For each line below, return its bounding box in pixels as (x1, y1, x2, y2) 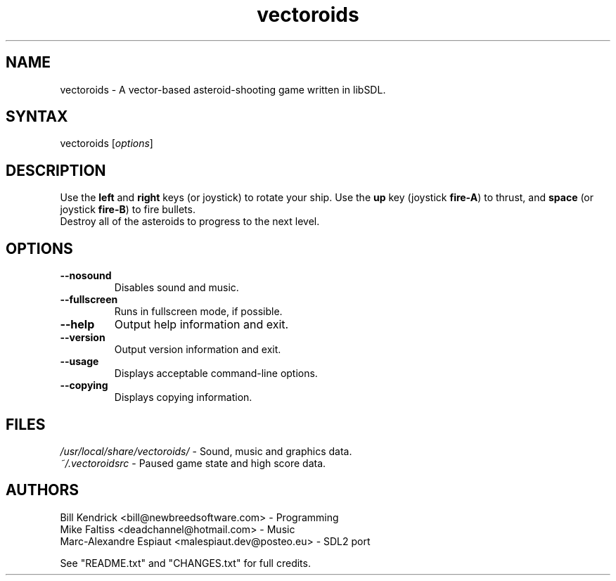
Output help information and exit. (114, 317, 289, 332)
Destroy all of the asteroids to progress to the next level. (60, 215, 320, 228)
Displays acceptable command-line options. (114, 367, 318, 380)
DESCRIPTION (6, 161, 106, 179)
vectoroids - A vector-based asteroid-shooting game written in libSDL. (60, 83, 386, 96)
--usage (60, 355, 99, 368)
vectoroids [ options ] (60, 137, 153, 150)
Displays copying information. (114, 391, 252, 404)
